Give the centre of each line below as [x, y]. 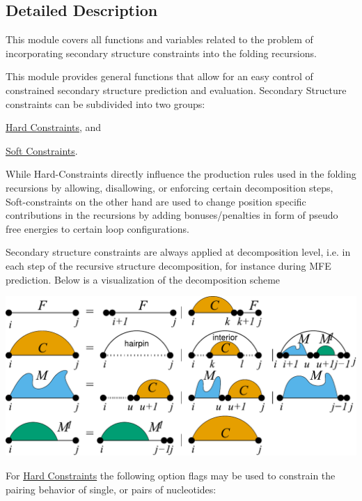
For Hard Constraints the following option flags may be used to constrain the [171, 476]
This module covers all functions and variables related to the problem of [159, 39]
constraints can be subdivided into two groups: [105, 103]
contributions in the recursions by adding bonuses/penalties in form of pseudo [172, 215]
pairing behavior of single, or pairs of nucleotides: [111, 489]
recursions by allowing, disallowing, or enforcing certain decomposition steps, [170, 187]
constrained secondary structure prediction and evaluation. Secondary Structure [176, 90]
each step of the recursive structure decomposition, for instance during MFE [168, 265]
